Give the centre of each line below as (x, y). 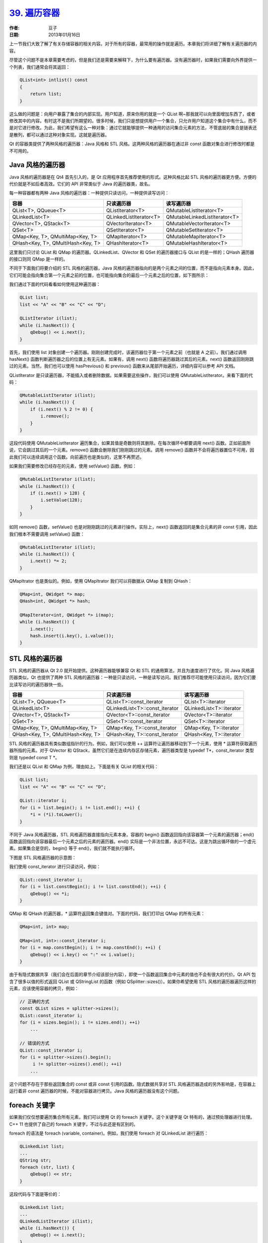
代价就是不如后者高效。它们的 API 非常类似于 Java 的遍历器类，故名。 (81, 183)
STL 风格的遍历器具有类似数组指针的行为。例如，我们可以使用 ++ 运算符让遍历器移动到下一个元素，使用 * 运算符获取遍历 (133, 744)
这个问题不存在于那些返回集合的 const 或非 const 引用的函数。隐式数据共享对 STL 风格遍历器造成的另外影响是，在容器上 (133, 1084)
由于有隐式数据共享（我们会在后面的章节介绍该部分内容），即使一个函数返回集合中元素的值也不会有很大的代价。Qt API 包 (133, 975)
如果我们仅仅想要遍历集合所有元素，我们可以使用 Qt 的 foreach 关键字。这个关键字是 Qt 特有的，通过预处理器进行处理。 (132, 1117)
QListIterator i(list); (49, 318)
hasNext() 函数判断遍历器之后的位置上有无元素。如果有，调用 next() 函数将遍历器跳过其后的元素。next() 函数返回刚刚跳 (132, 359)
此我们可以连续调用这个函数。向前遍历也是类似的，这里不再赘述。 (76, 457)
